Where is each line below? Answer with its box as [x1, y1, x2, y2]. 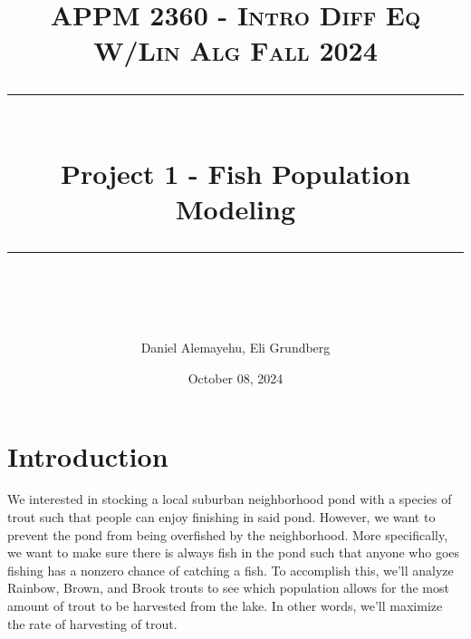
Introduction [7, 437, 168, 474]
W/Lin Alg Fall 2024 [93, 32, 378, 69]
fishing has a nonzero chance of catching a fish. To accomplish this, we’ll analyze [7, 560, 454, 579]
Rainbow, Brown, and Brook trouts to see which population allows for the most [7, 578, 449, 597]
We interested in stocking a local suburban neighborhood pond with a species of [7, 489, 452, 508]
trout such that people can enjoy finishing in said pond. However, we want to [7, 508, 436, 527]
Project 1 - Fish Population [60, 154, 411, 191]
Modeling [175, 189, 296, 227]
